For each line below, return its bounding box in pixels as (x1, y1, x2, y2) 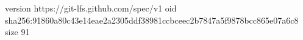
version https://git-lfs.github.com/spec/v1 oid (5, 2, 177, 14)
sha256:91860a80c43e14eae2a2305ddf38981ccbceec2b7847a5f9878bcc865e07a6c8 (5, 13, 299, 26)
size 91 (5, 25, 30, 38)
